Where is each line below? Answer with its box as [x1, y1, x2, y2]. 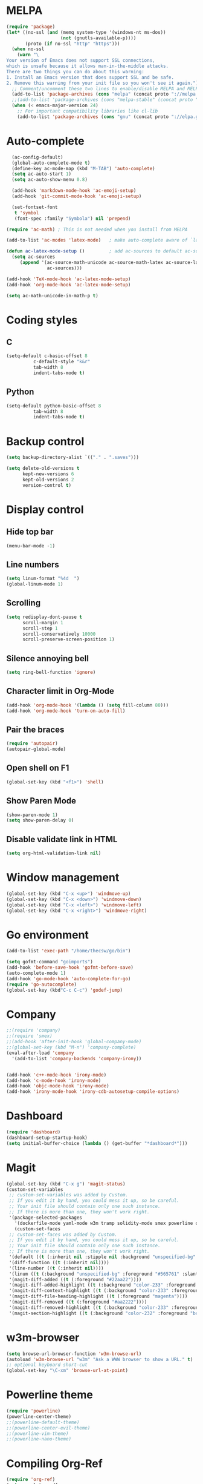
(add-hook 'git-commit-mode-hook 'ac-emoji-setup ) [11, 193, 142, 199]
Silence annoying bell [6, 653, 89, 664]
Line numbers [6, 559, 59, 570]
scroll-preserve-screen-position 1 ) [22, 636, 115, 642]
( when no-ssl [11, 46, 45, 52]
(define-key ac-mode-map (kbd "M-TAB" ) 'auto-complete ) [11, 165, 155, 171]
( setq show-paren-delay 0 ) [6, 817, 74, 823]
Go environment [6, 928, 89, 942]
